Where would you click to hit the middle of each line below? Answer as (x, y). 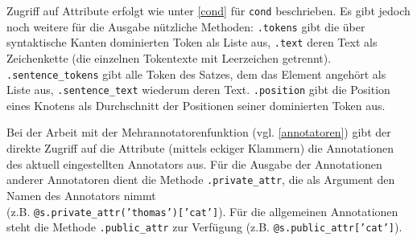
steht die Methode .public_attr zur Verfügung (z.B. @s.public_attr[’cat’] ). (204, 227)
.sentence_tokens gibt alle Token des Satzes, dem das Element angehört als (196, 74)
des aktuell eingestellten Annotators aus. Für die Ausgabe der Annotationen (194, 163)
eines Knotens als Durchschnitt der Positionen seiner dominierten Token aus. (196, 105)
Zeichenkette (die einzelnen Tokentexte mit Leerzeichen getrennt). (169, 57)
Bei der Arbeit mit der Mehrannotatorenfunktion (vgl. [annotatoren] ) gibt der (199, 132)
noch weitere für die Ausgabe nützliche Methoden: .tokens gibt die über (186, 26)
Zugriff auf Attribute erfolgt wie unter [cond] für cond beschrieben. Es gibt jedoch (208, 10)
